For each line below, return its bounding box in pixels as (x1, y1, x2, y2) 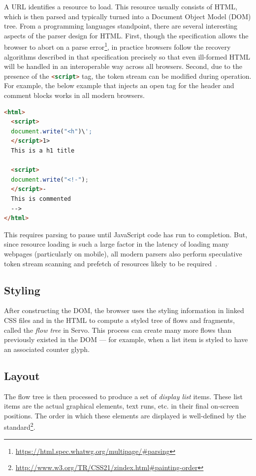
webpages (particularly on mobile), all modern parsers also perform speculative (4, 248, 242, 258)
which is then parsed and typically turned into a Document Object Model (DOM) (4, 11, 251, 21)
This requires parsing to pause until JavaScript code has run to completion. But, (4, 229, 248, 239)
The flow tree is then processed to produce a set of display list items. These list (4, 391, 243, 401)
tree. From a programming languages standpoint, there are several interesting (4, 21, 238, 31)
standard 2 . (4, 420, 35, 432)
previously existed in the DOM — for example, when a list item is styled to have (4, 334, 248, 345)
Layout (4, 368, 40, 383)
